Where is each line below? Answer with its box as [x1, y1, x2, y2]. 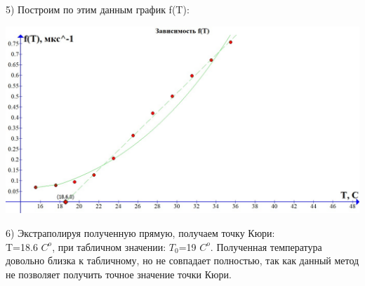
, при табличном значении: [52, 239, 166, 254]
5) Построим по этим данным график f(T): [6, 2, 190, 16]
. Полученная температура [210, 239, 322, 254]
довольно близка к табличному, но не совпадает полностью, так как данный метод [6, 253, 359, 268]
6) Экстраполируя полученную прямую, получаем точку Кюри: [6, 225, 275, 240]
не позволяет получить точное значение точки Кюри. [6, 266, 232, 281]
